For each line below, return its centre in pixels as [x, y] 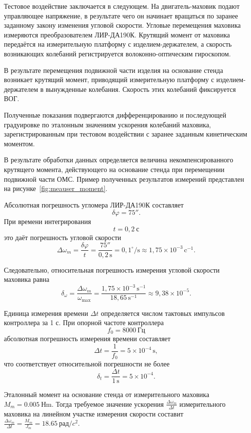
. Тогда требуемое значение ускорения [108, 404]
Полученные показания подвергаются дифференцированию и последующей [115, 114]
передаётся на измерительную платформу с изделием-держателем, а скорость [118, 44]
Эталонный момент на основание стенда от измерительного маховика [107, 394]
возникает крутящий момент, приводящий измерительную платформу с [109, 79]
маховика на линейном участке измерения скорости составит [94, 413]
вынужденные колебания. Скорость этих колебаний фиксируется [141, 89]
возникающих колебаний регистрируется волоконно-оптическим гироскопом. [117, 53]
